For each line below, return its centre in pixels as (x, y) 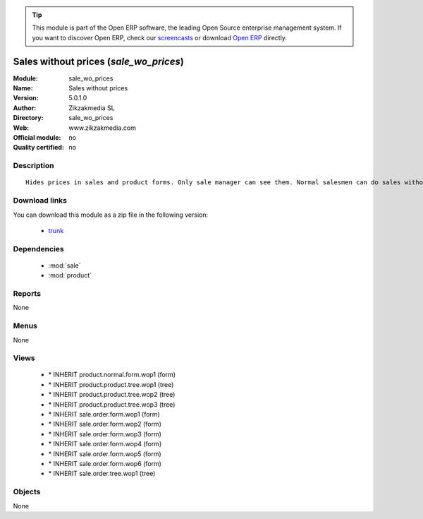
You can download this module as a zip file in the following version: (111, 215)
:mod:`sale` (65, 266)
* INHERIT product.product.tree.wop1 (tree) (111, 384)
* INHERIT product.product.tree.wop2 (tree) (112, 395)
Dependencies (39, 249)
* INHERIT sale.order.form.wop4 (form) (105, 444)
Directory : (28, 118)
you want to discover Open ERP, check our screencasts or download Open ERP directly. (159, 37)
